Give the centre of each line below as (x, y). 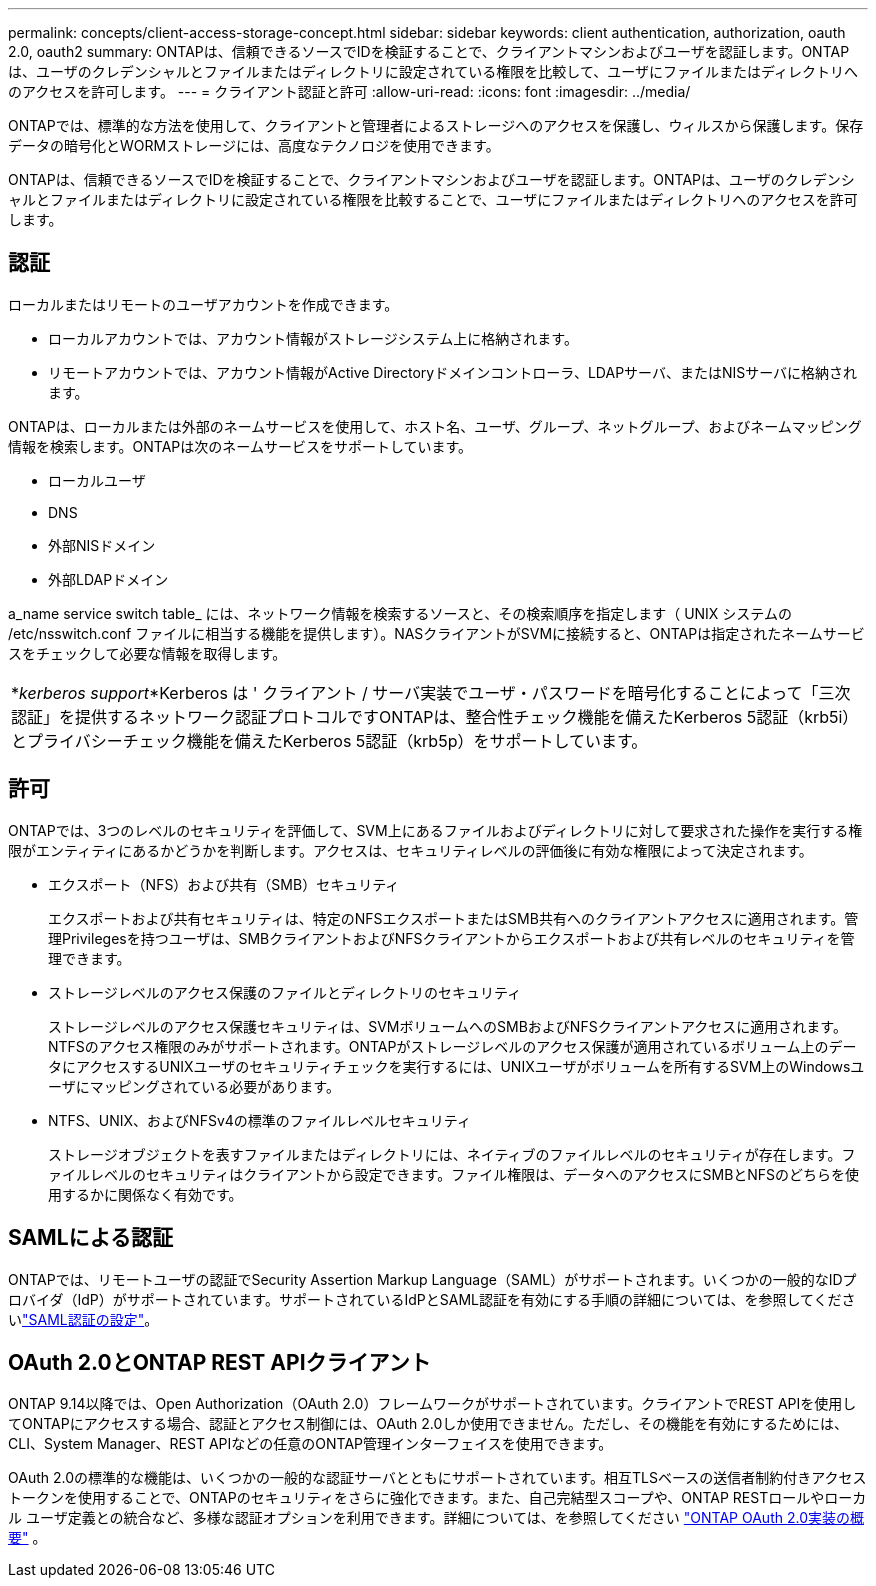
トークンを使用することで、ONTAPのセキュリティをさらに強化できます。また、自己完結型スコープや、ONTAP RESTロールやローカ (437, 1498)
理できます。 (89, 958)
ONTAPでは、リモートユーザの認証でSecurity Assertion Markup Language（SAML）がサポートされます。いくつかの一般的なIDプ (432, 1279)
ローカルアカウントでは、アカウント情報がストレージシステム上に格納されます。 (313, 338)
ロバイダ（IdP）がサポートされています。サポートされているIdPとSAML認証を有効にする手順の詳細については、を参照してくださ (432, 1299)
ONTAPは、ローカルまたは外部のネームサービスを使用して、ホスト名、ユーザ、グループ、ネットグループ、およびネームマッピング (435, 426)
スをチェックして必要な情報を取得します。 (147, 653)
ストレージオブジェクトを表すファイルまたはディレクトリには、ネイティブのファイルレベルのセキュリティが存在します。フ (452, 1154)
